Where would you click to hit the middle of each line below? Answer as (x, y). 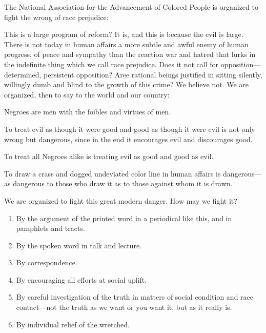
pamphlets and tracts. (50, 228)
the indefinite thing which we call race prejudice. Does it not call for (111, 64)
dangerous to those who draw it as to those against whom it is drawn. (123, 183)
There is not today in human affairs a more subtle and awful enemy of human (126, 44)
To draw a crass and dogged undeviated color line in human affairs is (112, 173)
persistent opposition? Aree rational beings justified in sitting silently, (153, 74)
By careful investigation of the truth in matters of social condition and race (135, 297)
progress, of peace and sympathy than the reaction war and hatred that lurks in (130, 54)
